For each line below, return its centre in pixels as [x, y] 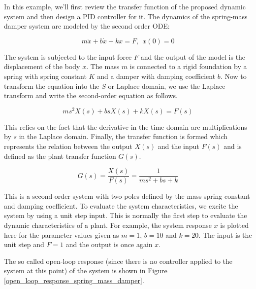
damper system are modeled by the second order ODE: [87, 26]
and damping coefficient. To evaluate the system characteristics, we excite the [121, 205]
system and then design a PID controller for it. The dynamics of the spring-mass [126, 16]
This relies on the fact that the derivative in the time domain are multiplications [126, 126]
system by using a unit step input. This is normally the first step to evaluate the [126, 215]
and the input [178, 146]
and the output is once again [109, 244]
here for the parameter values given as [62, 235]
